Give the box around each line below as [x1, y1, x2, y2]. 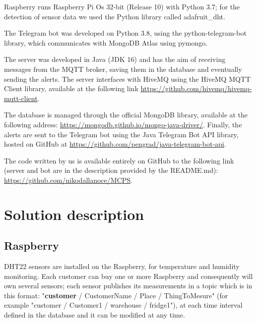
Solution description [4, 204, 144, 224]
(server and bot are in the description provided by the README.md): [4, 165, 218, 175]
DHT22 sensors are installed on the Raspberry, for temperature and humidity [4, 261, 240, 271]
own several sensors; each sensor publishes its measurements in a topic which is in [4, 280, 253, 291]
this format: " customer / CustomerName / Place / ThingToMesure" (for [4, 290, 228, 300]
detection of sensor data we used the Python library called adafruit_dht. [4, 11, 225, 21]
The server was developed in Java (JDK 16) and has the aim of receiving [4, 54, 226, 64]
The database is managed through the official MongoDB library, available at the [4, 109, 248, 120]
